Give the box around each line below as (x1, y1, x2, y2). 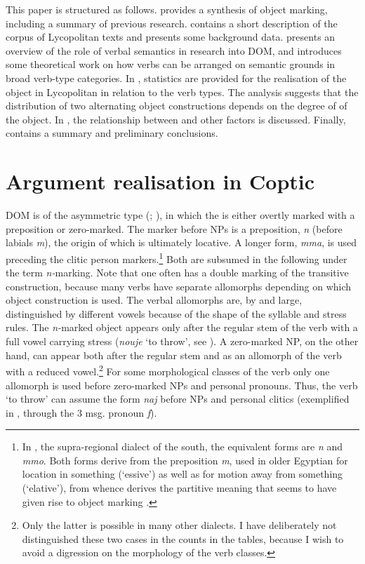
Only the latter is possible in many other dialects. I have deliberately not (22, 518, 337, 532)
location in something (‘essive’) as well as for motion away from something (22, 466, 343, 481)
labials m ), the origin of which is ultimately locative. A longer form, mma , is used (6, 235, 357, 250)
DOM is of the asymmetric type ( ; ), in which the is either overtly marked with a (6, 208, 355, 222)
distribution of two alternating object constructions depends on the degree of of (6, 98, 347, 113)
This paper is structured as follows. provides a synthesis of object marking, (6, 2, 328, 16)
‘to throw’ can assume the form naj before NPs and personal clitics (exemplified (6, 391, 350, 406)
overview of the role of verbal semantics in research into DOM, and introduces (6, 43, 342, 58)
